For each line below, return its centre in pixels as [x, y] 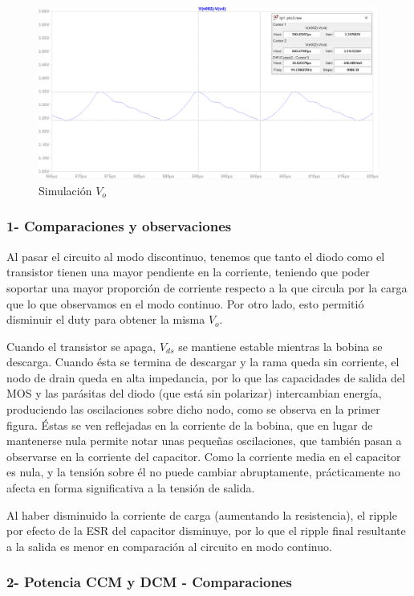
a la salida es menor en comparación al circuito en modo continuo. [169, 546]
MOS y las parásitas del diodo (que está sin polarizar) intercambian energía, [194, 393]
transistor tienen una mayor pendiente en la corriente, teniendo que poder [188, 272]
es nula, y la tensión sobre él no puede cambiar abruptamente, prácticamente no [203, 472]
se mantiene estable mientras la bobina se [280, 346]
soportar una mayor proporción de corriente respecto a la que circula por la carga [207, 287]
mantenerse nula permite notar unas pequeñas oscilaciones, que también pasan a [204, 441]
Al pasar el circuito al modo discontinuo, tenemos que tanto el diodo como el [196, 256]
